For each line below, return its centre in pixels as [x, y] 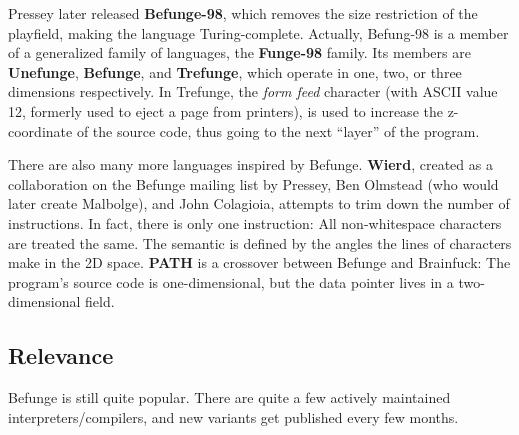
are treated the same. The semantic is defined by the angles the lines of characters [260, 242]
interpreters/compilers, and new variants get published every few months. [233, 416]
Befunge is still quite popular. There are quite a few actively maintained [229, 397]
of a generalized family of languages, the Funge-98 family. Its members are [239, 52]
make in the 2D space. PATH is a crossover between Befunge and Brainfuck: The [259, 262]
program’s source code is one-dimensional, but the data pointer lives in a [231, 281]
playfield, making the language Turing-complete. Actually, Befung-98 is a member [258, 32]
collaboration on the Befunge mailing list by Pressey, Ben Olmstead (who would [253, 183]
